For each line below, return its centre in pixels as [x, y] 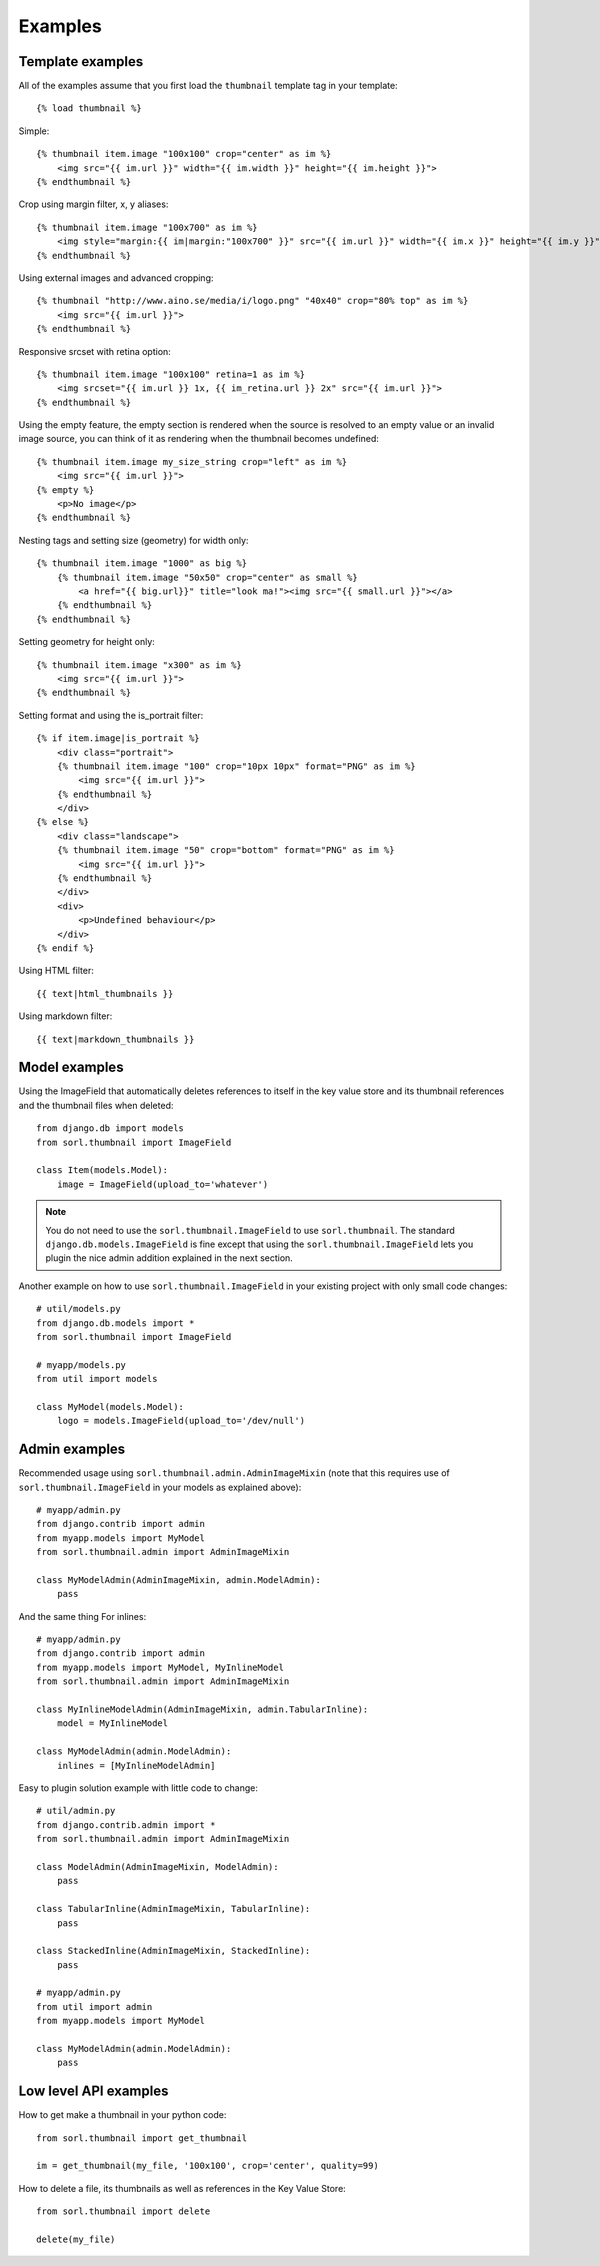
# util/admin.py [76, 1811]
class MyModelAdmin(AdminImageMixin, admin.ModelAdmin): [179, 1579]
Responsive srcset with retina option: [95, 351]
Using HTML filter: [56, 971]
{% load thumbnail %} [89, 108]
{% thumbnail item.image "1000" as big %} [142, 563]
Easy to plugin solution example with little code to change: [138, 1787]
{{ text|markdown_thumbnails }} [115, 1039]
